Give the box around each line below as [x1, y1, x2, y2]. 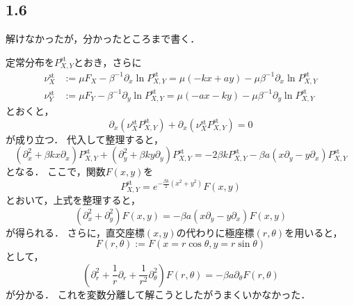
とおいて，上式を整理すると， [6, 193, 141, 207]
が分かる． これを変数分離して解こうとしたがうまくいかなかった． [6, 287, 311, 301]
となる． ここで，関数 [6, 164, 106, 179]
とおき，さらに [74, 54, 142, 69]
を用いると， [284, 225, 343, 239]
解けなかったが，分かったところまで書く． [6, 31, 200, 46]
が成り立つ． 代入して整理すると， [6, 131, 163, 146]
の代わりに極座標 [176, 225, 255, 239]
